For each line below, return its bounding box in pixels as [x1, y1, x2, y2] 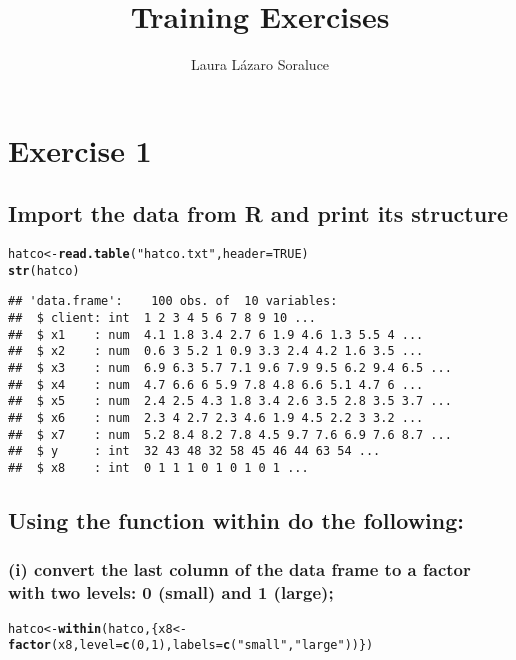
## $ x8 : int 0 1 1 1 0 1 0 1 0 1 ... [8, 460, 309, 475]
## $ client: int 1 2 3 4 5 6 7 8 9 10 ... [8, 311, 316, 326]
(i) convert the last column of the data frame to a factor [8, 557, 471, 582]
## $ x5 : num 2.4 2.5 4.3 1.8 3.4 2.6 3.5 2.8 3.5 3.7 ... [8, 394, 452, 409]
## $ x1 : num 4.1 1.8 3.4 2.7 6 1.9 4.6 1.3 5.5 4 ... [8, 327, 424, 342]
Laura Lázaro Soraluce [190, 54, 330, 75]
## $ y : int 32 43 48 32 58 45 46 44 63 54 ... [8, 444, 381, 459]
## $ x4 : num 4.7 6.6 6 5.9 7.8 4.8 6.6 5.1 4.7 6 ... [8, 377, 424, 392]
